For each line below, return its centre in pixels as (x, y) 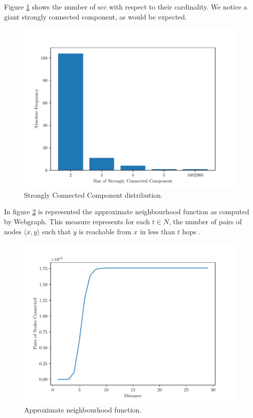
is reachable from (105, 231)
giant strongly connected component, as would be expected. (95, 16)
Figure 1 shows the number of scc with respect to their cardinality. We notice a (126, 7)
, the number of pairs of (205, 221)
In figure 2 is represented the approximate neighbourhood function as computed (127, 212)
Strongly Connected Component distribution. (93, 194)
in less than (158, 231)
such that (57, 231)
